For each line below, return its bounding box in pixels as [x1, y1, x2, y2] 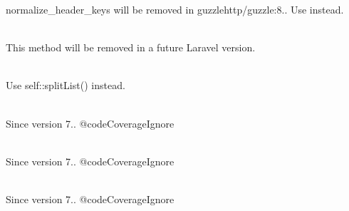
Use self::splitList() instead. [6, 78, 125, 93]
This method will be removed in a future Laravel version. [6, 40, 256, 55]
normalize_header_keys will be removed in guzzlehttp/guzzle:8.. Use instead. [6, 2, 344, 16]
